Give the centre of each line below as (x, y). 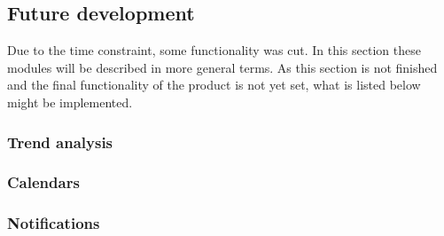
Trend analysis (60, 142)
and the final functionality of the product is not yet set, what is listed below (214, 85)
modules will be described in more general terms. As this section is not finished (222, 67)
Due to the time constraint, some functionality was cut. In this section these (214, 50)
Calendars (43, 182)
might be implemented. (70, 102)
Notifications (54, 223)
